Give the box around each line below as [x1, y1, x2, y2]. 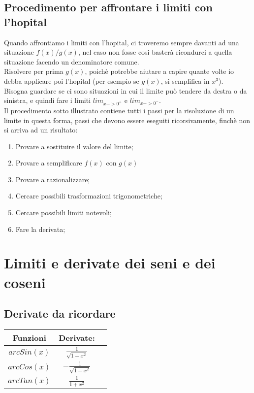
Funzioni [12, 332, 46, 344]
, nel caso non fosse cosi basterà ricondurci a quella [78, 47, 232, 57]
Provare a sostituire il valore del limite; [15, 141, 133, 151]
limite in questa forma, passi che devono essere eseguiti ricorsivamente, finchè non [4, 115, 250, 125]
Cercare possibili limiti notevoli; [15, 207, 112, 218]
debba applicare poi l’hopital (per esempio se [4, 75, 139, 86]
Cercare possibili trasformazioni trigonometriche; [15, 191, 162, 201]
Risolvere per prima [4, 66, 63, 76]
